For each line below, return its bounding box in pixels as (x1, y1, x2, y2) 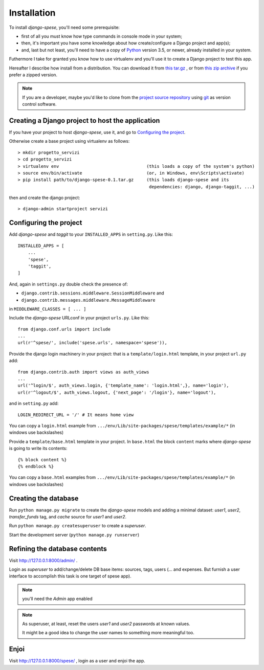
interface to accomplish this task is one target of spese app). (9, 573, 132, 579)
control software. (22, 101, 57, 107)
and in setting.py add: (9, 401, 59, 406)
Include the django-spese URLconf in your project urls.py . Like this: (9, 315, 150, 321)
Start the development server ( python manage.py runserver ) (9, 532, 139, 537)
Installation (9, 7, 56, 18)
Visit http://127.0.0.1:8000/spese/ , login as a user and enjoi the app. (9, 658, 145, 664)
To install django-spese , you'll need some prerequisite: (9, 24, 120, 30)
